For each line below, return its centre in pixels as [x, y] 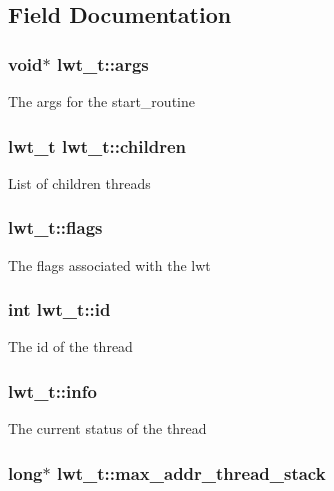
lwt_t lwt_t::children [97, 145]
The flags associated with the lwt [109, 264]
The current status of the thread [107, 428]
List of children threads [79, 182]
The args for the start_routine [101, 101]
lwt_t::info [52, 390]
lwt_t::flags [55, 227]
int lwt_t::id [59, 309]
